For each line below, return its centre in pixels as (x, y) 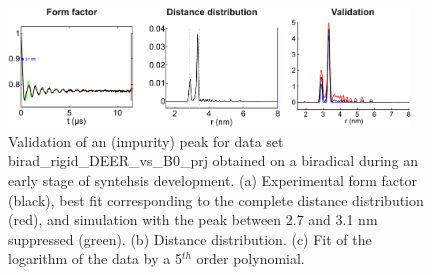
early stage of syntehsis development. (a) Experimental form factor (212, 180)
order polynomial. (250, 258)
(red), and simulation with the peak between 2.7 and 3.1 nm (193, 219)
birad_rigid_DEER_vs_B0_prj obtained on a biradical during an (213, 160)
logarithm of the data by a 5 (95, 258)
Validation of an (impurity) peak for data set (146, 140)
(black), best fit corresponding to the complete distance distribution (216, 199)
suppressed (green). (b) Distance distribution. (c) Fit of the (190, 238)
